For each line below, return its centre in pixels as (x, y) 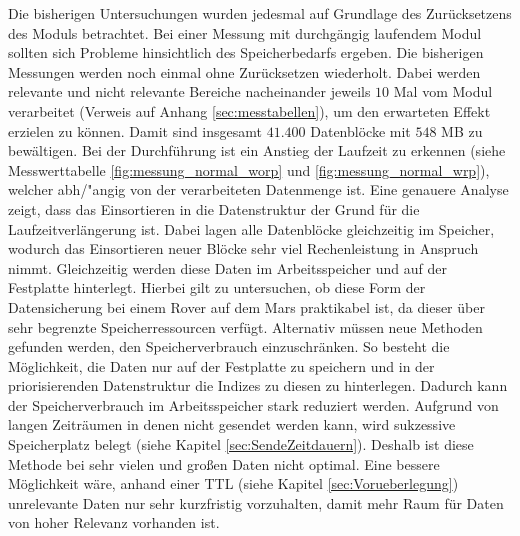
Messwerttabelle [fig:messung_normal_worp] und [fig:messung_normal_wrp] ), (249, 169)
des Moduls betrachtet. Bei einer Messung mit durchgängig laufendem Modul (245, 32)
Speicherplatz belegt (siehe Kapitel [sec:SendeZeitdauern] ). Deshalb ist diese (241, 444)
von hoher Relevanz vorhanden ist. (114, 522)
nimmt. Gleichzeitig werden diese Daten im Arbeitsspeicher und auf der (227, 267)
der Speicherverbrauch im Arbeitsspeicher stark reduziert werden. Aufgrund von (253, 404)
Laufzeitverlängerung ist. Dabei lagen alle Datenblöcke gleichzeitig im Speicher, (251, 228)
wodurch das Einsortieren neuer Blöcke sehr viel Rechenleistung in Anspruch (243, 248)
